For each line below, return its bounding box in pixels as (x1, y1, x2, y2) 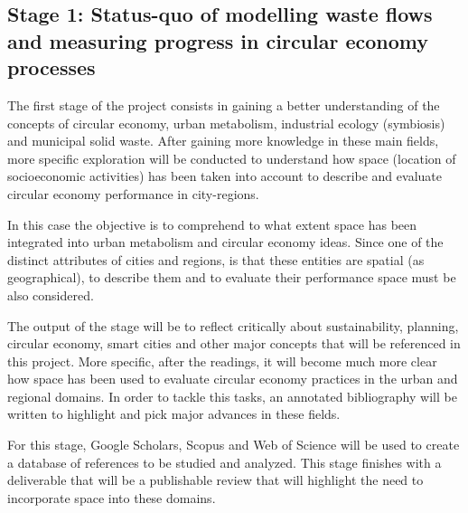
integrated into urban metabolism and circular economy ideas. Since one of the (7, 233, 444, 252)
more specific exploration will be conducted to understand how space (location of (7, 148, 456, 167)
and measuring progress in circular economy (7, 26, 429, 54)
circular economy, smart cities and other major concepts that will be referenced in (7, 334, 461, 353)
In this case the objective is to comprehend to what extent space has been (7, 214, 417, 233)
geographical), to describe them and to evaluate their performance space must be (7, 268, 456, 287)
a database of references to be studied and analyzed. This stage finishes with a (7, 452, 442, 471)
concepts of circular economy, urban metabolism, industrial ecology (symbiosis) (7, 113, 445, 132)
